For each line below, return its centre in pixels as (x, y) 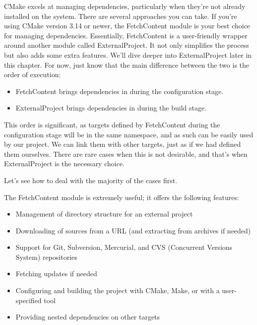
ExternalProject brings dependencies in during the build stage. (111, 108)
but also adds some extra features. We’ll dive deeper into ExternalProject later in (128, 54)
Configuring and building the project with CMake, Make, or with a (118, 290)
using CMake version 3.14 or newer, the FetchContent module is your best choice (127, 26)
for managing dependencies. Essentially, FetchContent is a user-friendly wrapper (126, 35)
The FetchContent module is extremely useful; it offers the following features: (122, 197)
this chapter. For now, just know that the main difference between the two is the (127, 64)
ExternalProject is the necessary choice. (64, 163)
